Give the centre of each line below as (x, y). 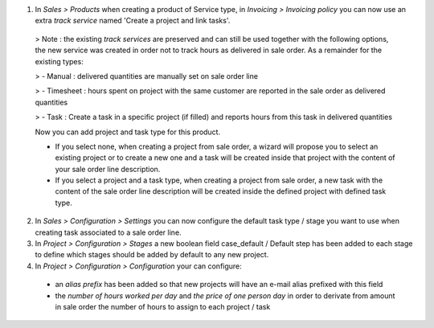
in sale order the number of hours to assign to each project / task (163, 306)
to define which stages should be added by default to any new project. (152, 255)
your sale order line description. (108, 169)
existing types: (59, 61)
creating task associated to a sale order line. (108, 232)
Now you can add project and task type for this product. (128, 132)
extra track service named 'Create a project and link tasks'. (133, 21)
